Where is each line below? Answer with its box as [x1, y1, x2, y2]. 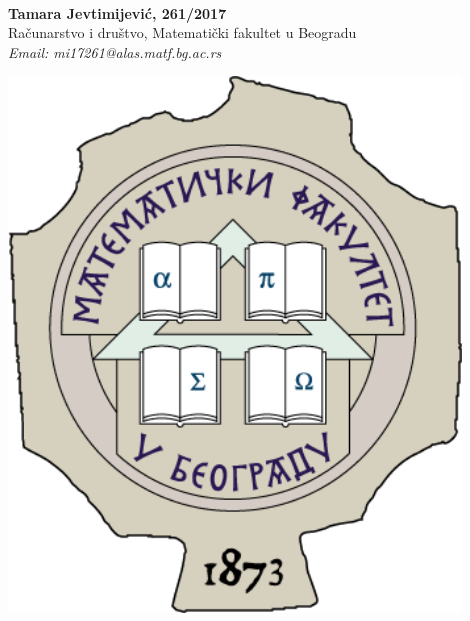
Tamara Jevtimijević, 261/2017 [8, 2, 227, 23]
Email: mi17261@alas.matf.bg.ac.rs [8, 41, 222, 62]
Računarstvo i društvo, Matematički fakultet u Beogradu [8, 22, 357, 43]
